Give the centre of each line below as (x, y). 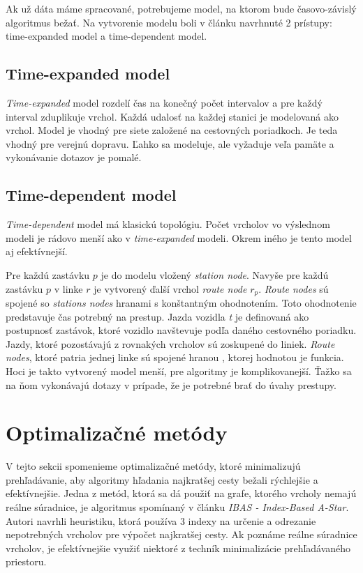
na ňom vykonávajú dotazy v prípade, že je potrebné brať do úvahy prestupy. (171, 384)
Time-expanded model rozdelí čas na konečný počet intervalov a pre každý (164, 102)
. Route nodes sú (294, 288)
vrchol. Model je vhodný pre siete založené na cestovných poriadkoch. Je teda (172, 130)
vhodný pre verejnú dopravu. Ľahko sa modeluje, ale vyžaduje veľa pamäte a (170, 143)
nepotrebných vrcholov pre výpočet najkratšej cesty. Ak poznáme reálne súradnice (181, 534)
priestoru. (26, 561)
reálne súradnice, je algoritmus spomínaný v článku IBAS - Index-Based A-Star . (177, 507)
